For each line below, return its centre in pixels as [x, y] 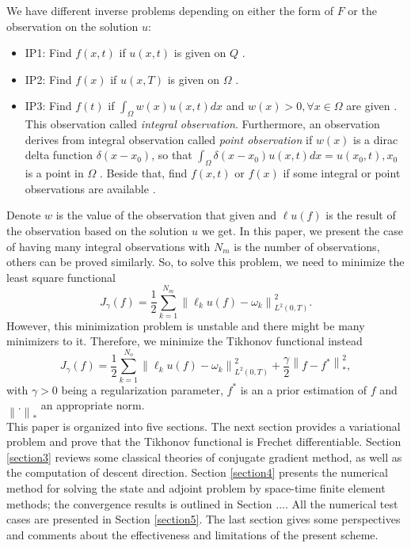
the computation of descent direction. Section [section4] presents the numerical [197, 472]
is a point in [54, 173]
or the [362, 10]
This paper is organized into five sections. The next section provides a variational [204, 426]
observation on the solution [72, 26]
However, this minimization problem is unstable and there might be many [186, 325]
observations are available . [90, 188]
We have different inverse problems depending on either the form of [170, 10]
